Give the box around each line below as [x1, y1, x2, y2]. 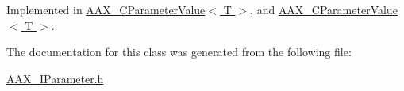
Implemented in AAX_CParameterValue [6, 2, 206, 17]
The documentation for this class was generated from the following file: [6, 44, 352, 60]
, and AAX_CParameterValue [250, 2, 398, 17]
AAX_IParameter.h [6, 70, 104, 86]
